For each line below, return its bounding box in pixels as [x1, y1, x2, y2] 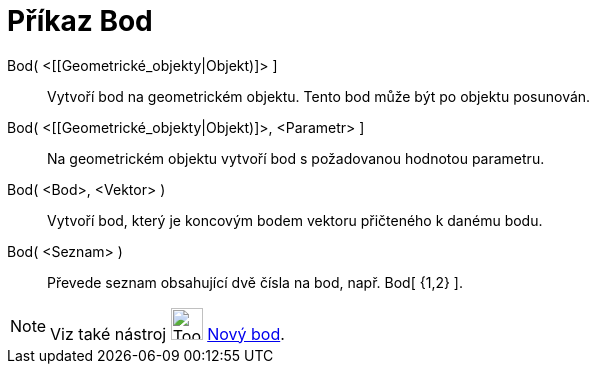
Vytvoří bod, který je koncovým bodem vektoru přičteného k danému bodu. [47, 211, 543, 229]
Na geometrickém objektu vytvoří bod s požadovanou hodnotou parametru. [47, 149, 545, 167]
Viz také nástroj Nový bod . [50, 323, 285, 344]
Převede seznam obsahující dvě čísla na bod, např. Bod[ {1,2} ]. [47, 273, 463, 291]
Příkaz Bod [7, 4, 153, 38]
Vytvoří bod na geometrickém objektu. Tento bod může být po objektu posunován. [47, 87, 591, 105]
